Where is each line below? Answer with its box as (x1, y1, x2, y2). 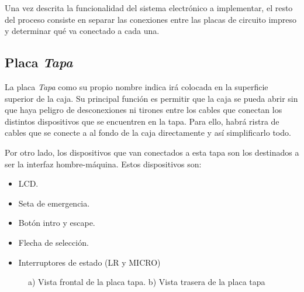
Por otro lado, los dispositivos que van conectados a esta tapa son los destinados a (5, 146, 299, 158)
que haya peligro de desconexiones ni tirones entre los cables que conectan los (5, 104, 282, 116)
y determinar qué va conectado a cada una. (5, 25, 160, 37)
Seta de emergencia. (18, 197, 90, 209)
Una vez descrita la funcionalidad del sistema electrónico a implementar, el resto (5, 2, 293, 13)
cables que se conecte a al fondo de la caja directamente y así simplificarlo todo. (5, 126, 291, 139)
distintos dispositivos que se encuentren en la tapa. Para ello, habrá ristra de (5, 115, 279, 127)
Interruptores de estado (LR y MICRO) (18, 256, 161, 268)
